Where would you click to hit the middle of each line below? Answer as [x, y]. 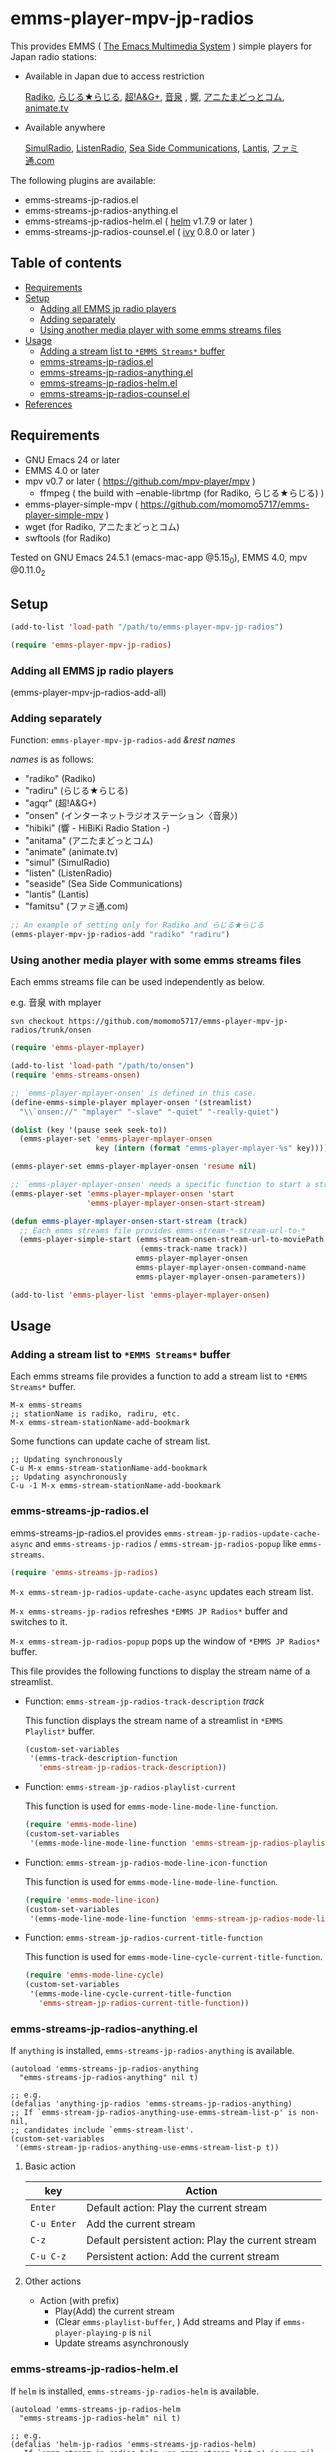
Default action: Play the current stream [177, 2208]
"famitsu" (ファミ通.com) [76, 906]
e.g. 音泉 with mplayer [56, 1003]
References [48, 404]
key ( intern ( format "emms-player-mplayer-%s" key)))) [212, 1148]
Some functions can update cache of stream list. [110, 1441]
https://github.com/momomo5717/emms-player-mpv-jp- [178, 1022]
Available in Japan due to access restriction [114, 76]
